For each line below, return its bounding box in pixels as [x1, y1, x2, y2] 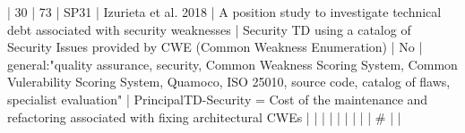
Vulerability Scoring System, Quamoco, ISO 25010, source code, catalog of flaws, [7, 72, 451, 91]
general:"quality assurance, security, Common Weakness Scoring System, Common [7, 54, 458, 73]
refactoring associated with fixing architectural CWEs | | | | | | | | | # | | [7, 107, 401, 126]
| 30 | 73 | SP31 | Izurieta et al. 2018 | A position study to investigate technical [7, 3, 442, 21]
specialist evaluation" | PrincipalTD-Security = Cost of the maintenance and [7, 89, 428, 108]
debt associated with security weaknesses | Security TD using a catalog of [7, 20, 411, 38]
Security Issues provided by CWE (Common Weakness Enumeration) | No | [7, 37, 423, 56]
